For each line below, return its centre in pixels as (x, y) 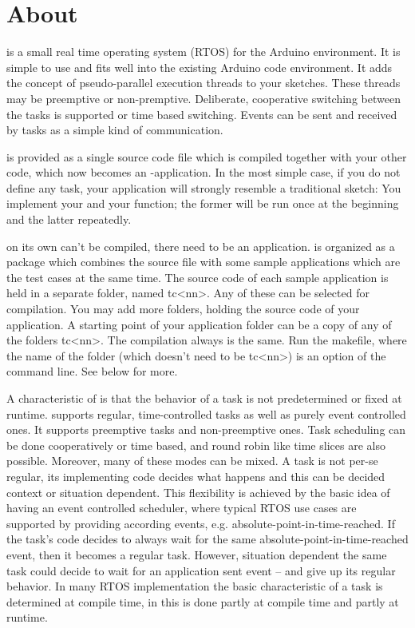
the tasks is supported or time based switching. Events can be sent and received (202, 114)
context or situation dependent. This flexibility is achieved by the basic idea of (198, 492)
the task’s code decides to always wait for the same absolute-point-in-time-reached (207, 539)
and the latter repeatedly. (69, 219)
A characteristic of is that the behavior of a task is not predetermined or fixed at (204, 398)
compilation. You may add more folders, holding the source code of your (183, 309)
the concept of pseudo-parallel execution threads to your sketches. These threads (204, 83)
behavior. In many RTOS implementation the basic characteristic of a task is (195, 586)
